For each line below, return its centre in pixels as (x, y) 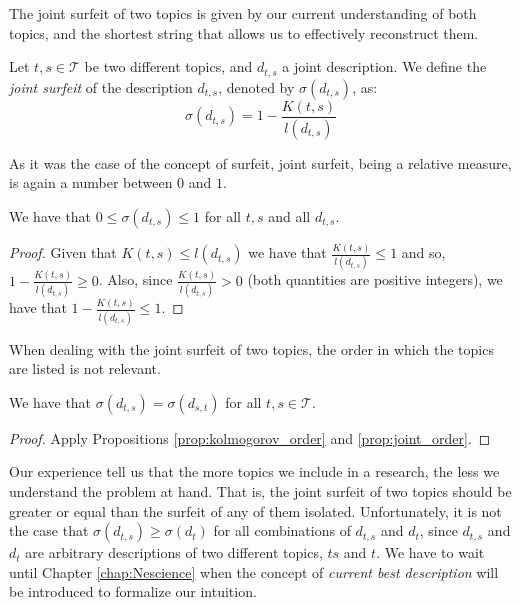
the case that (49, 530)
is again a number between (91, 182)
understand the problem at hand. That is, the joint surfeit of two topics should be (260, 490)
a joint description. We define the (384, 66)
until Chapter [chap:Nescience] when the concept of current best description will (254, 571)
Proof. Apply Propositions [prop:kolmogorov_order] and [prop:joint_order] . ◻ (250, 437)
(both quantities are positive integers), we (375, 279)
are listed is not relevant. (85, 368)
